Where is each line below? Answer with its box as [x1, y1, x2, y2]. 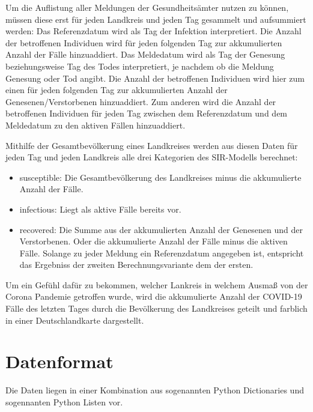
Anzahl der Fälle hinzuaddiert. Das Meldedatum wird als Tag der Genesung [5, 48, 285, 61]
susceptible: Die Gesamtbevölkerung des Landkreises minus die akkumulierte [19, 171, 302, 183]
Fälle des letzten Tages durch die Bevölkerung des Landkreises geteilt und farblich [5, 302, 308, 315]
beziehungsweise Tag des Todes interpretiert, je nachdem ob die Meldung [5, 59, 274, 72]
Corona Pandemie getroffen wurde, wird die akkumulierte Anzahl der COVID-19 [5, 290, 302, 303]
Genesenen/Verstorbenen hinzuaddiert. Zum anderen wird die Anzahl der [5, 95, 276, 108]
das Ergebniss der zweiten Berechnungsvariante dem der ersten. [19, 258, 254, 271]
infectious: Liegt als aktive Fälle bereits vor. [19, 202, 181, 215]
